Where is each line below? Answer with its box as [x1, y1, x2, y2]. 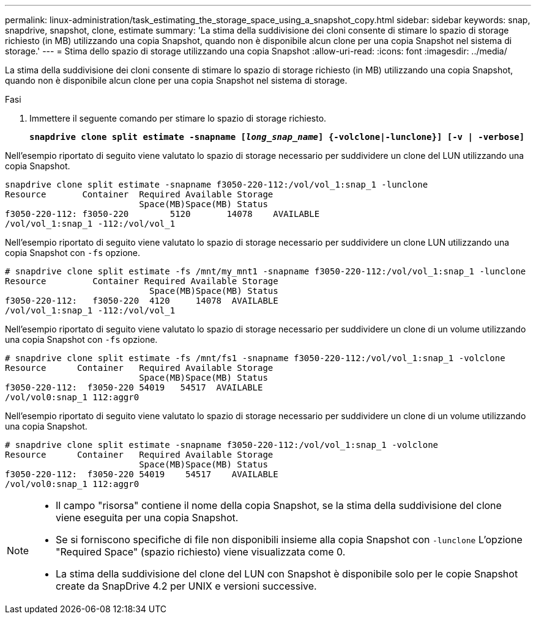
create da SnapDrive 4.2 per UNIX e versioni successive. [56, 580, 317, 592]
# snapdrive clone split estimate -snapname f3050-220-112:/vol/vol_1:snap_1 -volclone [5, 440, 439, 450]
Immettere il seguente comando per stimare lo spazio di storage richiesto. [29, 113, 327, 123]
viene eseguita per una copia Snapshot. [56, 511, 239, 524]
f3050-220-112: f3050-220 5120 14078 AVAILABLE [5, 209, 320, 219]
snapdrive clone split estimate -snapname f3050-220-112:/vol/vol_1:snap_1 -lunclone [5, 180, 428, 189]
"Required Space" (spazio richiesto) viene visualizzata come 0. [56, 546, 346, 558]
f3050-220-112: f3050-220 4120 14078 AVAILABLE [5, 296, 278, 306]
